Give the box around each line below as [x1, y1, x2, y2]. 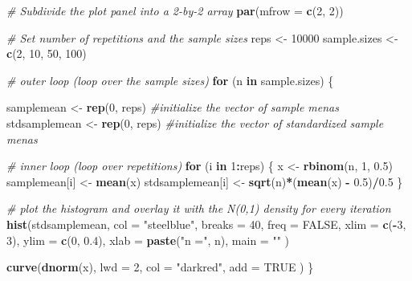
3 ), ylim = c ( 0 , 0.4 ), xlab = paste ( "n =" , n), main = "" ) [6, 231, 289, 248]
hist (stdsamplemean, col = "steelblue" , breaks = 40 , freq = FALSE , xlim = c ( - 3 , [6, 215, 406, 232]
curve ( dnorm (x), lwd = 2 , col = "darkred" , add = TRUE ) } [6, 259, 314, 275]
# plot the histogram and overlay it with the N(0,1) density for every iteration [6, 200, 391, 217]
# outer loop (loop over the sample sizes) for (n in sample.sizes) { [6, 71, 334, 88]
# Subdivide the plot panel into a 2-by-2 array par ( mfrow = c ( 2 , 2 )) [6, 2, 344, 18]
